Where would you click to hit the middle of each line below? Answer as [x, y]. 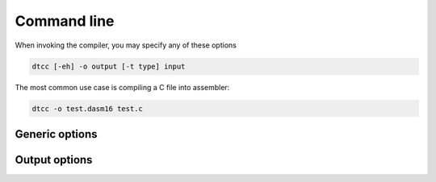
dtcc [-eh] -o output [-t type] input [109, 66]
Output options [54, 160]
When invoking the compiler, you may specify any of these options [126, 45]
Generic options [56, 134]
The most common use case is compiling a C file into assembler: [122, 87]
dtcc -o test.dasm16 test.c [87, 108]
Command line [65, 21]
